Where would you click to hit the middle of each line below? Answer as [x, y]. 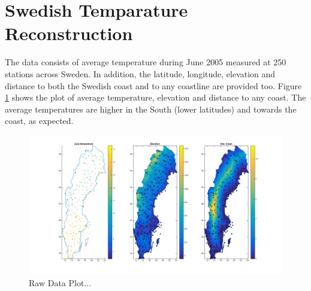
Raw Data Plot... [60, 282]
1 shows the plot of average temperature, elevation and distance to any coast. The [155, 97]
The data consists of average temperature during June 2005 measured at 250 [146, 62]
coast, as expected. [39, 121]
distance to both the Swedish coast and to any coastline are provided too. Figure [153, 85]
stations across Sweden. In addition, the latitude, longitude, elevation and [140, 73]
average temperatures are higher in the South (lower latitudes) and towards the [151, 109]
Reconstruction [69, 33]
